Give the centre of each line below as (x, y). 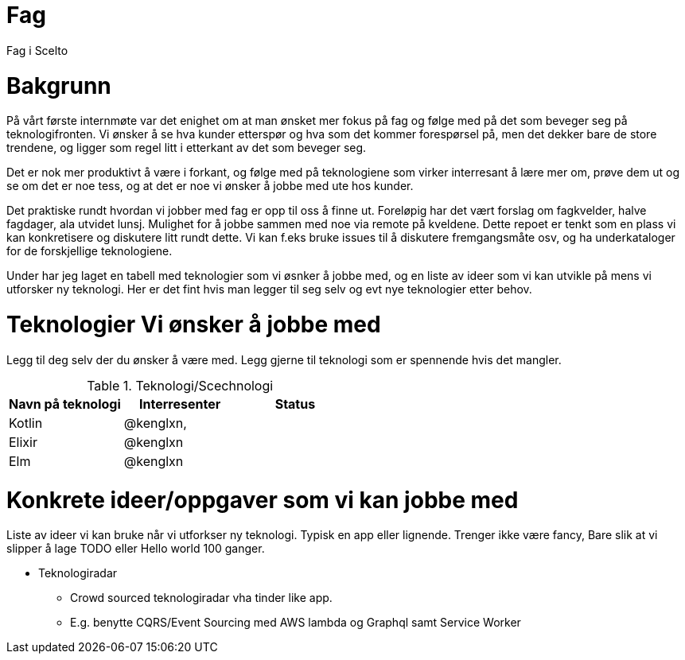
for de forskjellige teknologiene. (90, 251)
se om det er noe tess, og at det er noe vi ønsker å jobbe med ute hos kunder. (210, 186)
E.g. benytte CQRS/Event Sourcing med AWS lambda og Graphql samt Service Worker (296, 623)
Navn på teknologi (65, 404)
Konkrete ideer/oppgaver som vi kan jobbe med (263, 500)
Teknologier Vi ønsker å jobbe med (194, 324)
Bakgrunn (59, 85)
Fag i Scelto (37, 50)
